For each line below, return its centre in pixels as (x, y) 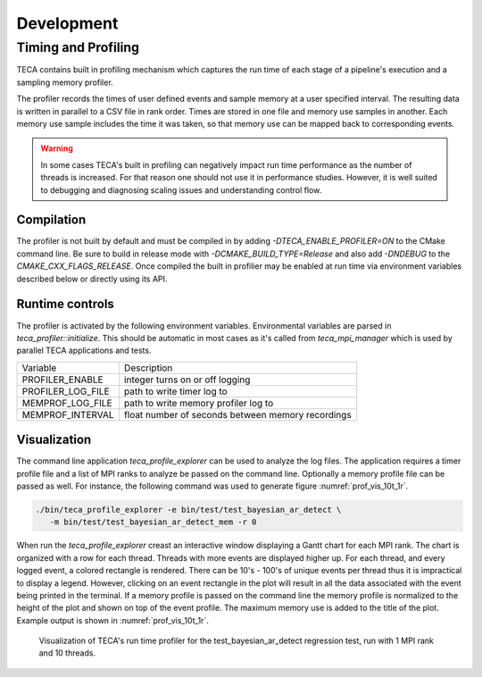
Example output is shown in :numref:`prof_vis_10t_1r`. (112, 620)
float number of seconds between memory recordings (237, 414)
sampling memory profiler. (65, 82)
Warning (57, 148)
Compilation (51, 220)
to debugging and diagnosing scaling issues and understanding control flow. (181, 190)
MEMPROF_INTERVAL (68, 414)
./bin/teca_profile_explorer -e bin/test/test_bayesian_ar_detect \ (188, 510)
